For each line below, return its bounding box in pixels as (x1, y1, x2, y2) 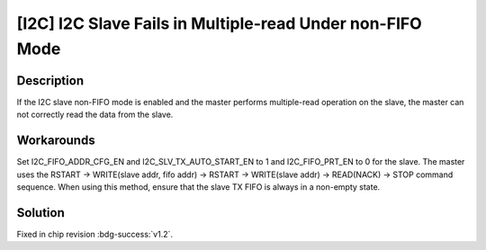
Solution (16, 205, 65, 220)
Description (16, 73, 85, 88)
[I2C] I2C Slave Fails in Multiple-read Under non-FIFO (16, 13, 422, 33)
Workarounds (16, 133, 95, 148)
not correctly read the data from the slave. (16, 109, 174, 121)
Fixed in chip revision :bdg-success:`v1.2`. (16, 228, 174, 239)
